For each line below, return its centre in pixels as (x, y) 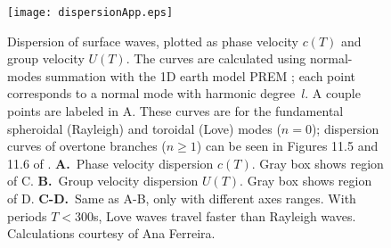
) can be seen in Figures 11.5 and (287, 146)
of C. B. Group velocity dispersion (103, 181)
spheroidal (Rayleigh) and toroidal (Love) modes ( (144, 128)
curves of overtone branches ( (87, 146)
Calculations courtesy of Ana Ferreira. (111, 233)
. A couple (333, 93)
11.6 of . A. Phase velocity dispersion (110, 163)
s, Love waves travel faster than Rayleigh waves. (224, 215)
